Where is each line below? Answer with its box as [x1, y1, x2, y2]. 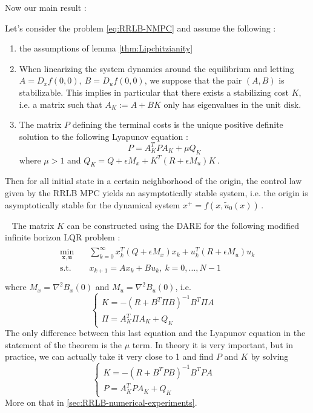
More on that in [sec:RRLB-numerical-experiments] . [5, 396, 197, 409]
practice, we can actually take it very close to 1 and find [5, 350, 214, 363]
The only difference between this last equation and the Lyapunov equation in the [5, 326, 306, 339]
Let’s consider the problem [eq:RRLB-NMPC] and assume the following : [5, 21, 276, 34]
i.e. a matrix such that [19, 97, 102, 110]
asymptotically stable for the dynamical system [5, 198, 180, 211]
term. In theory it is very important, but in [132, 338, 293, 351]
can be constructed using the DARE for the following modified [67, 219, 300, 231]
